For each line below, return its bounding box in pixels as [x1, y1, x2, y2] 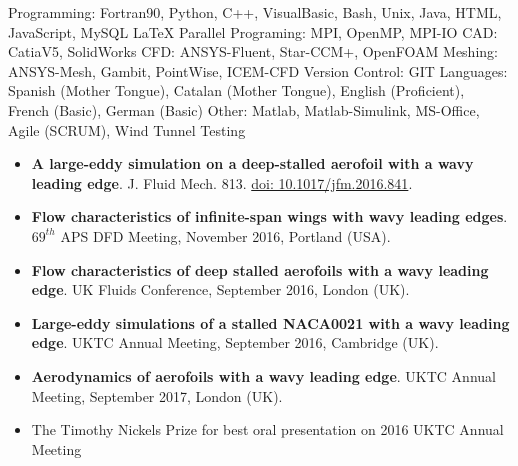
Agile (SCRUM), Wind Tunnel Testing [8, 119, 246, 140]
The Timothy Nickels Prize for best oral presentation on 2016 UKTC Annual [31, 419, 504, 440]
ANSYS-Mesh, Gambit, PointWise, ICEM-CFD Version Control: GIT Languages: [8, 60, 508, 81]
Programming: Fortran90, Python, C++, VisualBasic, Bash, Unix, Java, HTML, [8, 2, 502, 22]
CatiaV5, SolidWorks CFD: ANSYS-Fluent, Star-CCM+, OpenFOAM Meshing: [8, 41, 498, 62]
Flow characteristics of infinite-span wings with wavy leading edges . [31, 206, 508, 227]
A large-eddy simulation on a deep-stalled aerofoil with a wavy [31, 153, 474, 174]
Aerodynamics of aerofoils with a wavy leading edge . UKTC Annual [31, 365, 496, 386]
